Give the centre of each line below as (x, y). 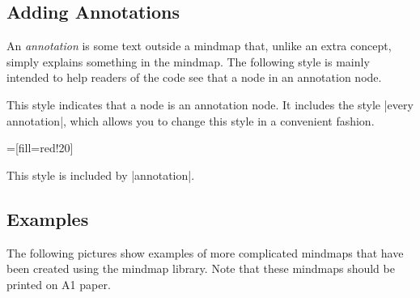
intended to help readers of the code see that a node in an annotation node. (194, 77)
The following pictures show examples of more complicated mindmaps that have (205, 252)
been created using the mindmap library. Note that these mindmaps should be (201, 268)
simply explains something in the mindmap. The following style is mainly (188, 61)
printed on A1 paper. (59, 284)
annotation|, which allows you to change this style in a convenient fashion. (191, 120)
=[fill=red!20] (40, 148)
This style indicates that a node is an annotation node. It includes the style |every (210, 104)
